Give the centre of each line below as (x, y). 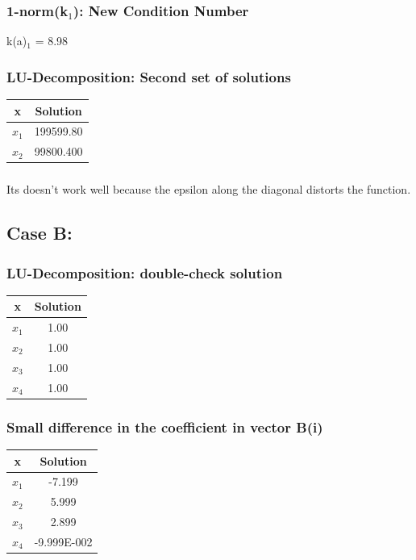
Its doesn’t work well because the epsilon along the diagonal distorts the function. (209, 189)
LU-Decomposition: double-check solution (145, 272)
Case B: (40, 233)
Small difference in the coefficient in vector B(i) (165, 426)
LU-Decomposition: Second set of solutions (149, 76)
